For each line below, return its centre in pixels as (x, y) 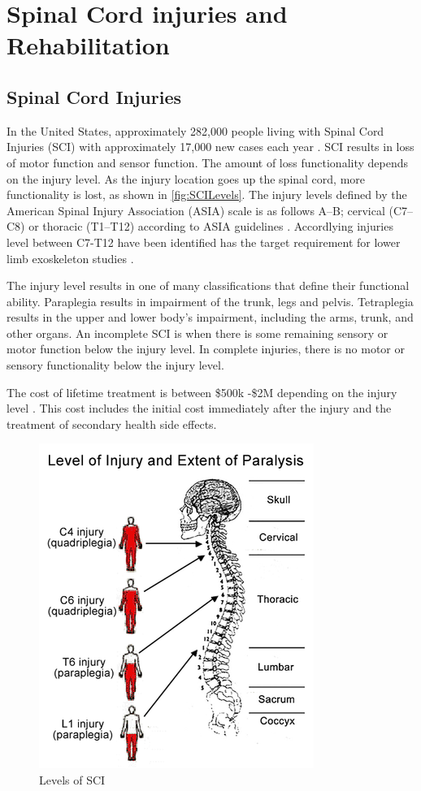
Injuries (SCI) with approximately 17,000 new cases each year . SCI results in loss (210, 147)
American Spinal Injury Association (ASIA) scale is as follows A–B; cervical (196, 210)
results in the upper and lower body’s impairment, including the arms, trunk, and (210, 317)
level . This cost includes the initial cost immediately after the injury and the (199, 408)
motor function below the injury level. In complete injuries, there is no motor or (206, 349)
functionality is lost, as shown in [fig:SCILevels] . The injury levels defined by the (207, 195)
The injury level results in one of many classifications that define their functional (208, 285)
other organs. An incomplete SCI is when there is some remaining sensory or (197, 333)
